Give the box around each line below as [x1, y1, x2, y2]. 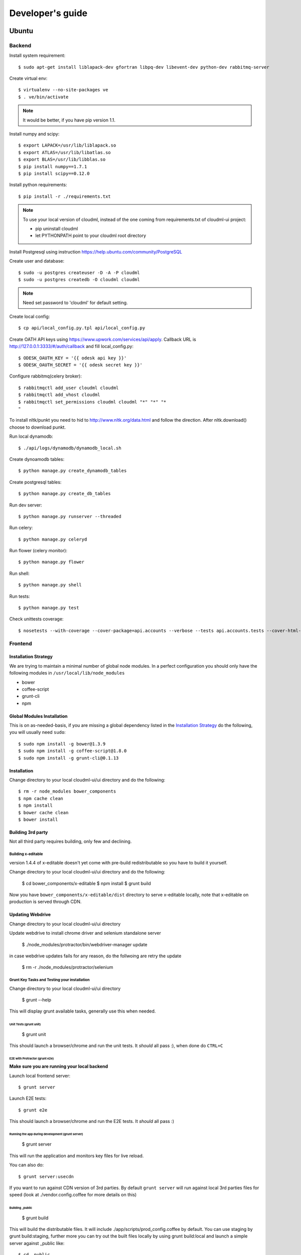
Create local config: [9, 314, 50, 320]
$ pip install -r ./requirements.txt [18, 193, 111, 199]
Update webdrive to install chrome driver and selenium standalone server [9, 930, 162, 936]
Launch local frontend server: [9, 1072, 71, 1079]
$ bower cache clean [18, 810, 69, 815]
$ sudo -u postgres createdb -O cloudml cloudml [18, 277, 140, 282]
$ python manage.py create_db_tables [18, 491, 111, 496]
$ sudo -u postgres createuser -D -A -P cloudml [18, 270, 140, 276]
